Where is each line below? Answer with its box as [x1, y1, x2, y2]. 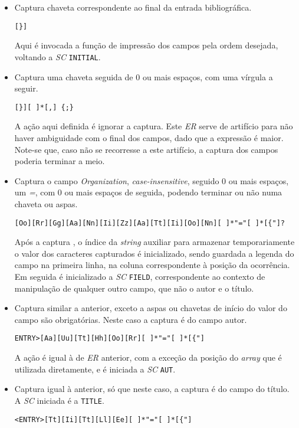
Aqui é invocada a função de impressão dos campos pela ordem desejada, [14, 39, 278, 51]
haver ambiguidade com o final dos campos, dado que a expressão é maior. [14, 131, 284, 143]
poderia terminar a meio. [14, 155, 105, 167]
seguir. [14, 82, 38, 94]
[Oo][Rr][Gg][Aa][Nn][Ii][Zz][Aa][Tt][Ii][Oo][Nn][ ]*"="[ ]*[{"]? [14, 218, 285, 227]
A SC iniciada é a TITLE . [14, 394, 104, 406]
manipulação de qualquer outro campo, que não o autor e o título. [14, 282, 254, 294]
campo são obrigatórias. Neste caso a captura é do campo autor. [14, 313, 247, 325]
